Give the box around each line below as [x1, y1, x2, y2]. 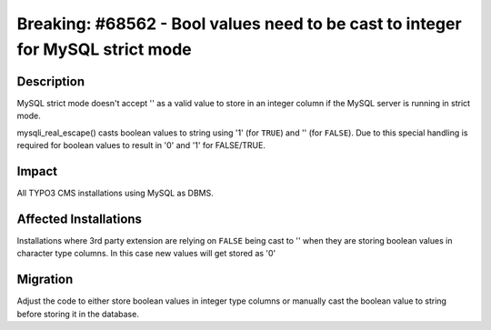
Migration [16, 272, 74, 287]
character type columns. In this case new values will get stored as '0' [16, 248, 276, 259]
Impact [16, 164, 58, 179]
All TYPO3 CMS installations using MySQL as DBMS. [16, 187, 214, 198]
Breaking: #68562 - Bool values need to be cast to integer [16, 14, 463, 34]
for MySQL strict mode [16, 39, 192, 59]
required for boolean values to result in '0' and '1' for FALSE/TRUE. [16, 140, 266, 151]
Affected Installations [16, 211, 143, 226]
